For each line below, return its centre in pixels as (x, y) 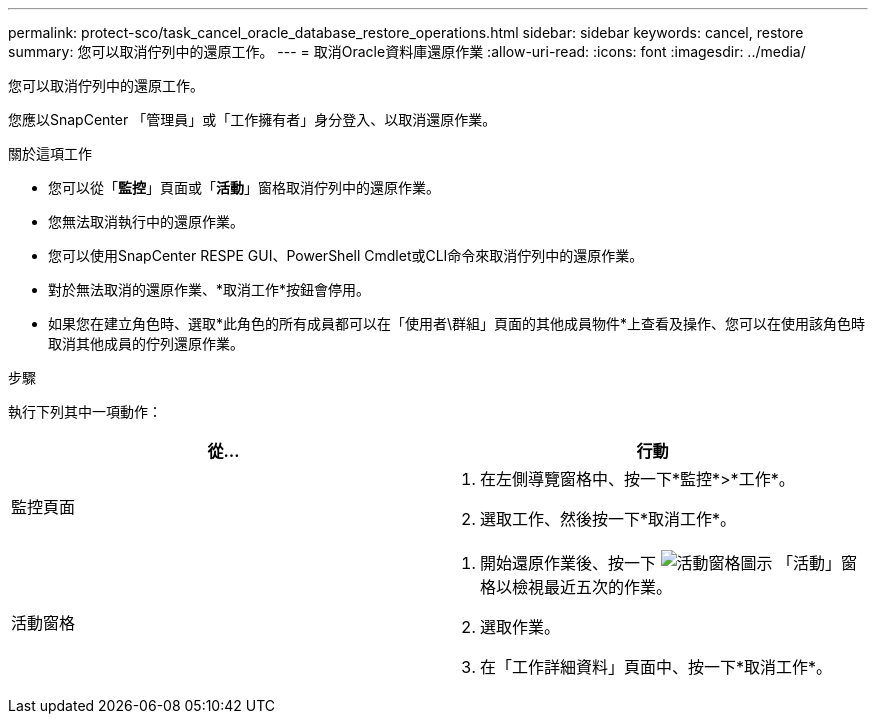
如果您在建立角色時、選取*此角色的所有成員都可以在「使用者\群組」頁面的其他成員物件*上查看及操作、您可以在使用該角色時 (457, 323)
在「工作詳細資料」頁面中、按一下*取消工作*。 (656, 667)
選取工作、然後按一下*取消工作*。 (608, 519)
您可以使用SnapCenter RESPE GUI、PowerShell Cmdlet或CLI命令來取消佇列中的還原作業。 (346, 255)
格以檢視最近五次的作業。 (576, 587)
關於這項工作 (50, 153)
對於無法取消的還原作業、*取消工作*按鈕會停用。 (209, 289)
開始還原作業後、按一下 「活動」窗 (669, 563)
